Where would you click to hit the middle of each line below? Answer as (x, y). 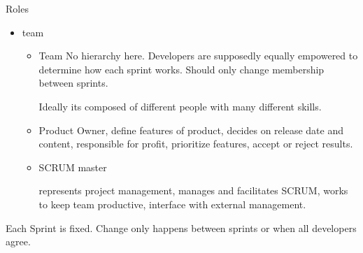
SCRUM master (73, 167)
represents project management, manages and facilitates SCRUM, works (193, 190)
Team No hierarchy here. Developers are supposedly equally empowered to (198, 56)
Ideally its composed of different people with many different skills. (180, 106)
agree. (18, 241)
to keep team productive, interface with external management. (172, 204)
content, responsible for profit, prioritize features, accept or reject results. (196, 144)
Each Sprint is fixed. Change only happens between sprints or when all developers (181, 227)
